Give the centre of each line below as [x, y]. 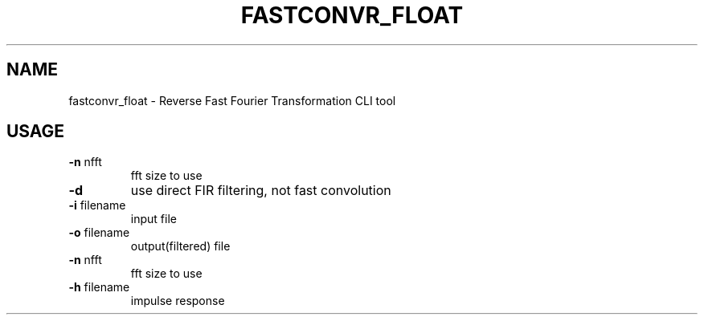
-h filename [99, 287]
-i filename [97, 205]
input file [153, 219]
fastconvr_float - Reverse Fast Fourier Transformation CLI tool [232, 100]
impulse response [178, 301]
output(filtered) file [180, 246]
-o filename [99, 233]
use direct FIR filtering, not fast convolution [261, 191]
